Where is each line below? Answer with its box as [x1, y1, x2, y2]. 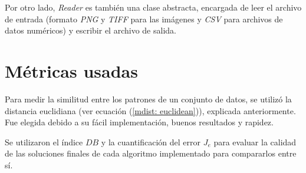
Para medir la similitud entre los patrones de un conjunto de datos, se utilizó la [5, 92, 292, 105]
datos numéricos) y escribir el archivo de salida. [5, 24, 176, 36]
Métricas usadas [5, 58, 138, 82]
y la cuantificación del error [101, 135, 200, 148]
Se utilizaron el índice [5, 135, 83, 148]
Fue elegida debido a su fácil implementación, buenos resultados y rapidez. [5, 116, 274, 128]
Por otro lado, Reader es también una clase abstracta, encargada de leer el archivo [5, 1, 302, 13]
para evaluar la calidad [213, 135, 297, 148]
